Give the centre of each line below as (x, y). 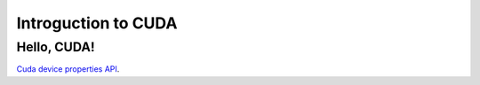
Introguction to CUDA (97, 23)
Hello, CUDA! (56, 47)
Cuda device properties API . (68, 69)
